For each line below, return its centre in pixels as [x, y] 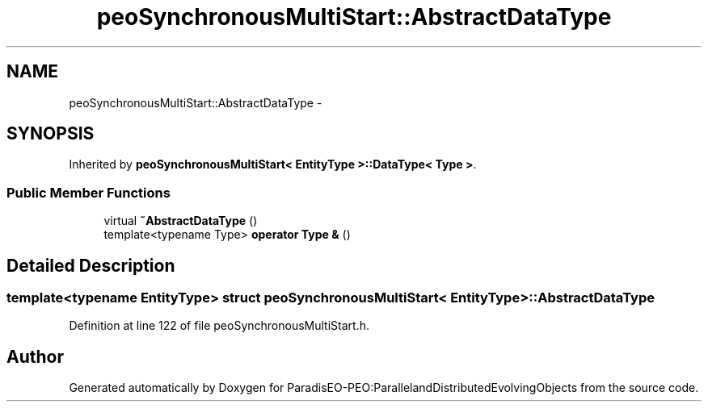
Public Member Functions [88, 192]
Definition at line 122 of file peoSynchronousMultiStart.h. [219, 326]
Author [35, 356]
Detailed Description [91, 265]
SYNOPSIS [51, 134]
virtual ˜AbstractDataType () [181, 221]
